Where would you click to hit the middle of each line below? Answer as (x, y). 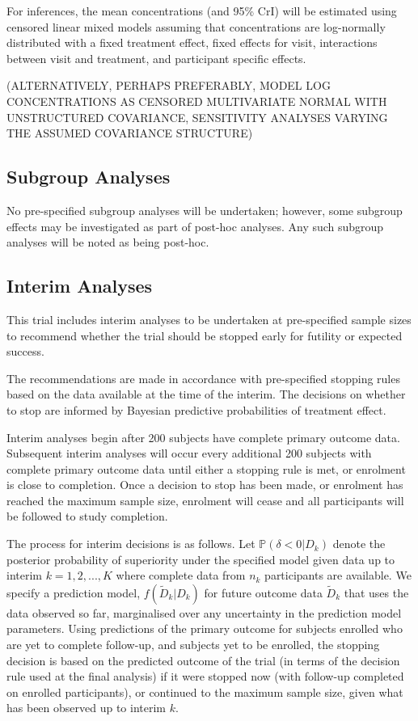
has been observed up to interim (87, 708)
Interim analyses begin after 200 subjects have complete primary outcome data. (203, 437)
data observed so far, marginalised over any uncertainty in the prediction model (204, 612)
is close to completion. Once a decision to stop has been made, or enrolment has (205, 485)
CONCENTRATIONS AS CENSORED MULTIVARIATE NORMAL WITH (197, 101)
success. (25, 351)
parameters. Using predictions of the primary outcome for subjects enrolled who (205, 628)
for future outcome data (263, 592)
